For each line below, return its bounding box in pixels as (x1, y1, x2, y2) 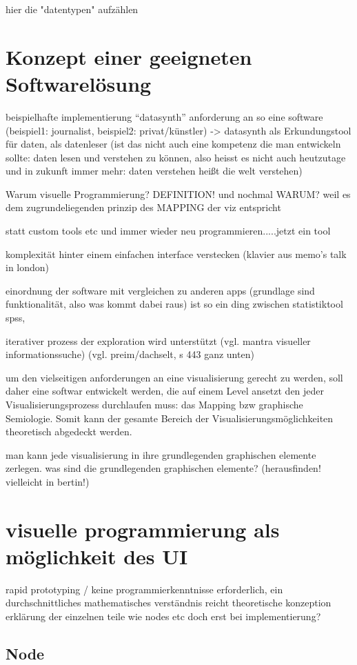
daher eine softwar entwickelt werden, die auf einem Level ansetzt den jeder (6, 384, 325, 398)
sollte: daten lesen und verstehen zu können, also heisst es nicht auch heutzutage (6, 150, 346, 164)
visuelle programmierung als (6, 515, 280, 543)
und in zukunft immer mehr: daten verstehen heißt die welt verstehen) (6, 163, 303, 178)
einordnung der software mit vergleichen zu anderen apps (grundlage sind (6, 283, 315, 297)
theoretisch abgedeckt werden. (6, 424, 132, 439)
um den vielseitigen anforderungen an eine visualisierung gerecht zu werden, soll (6, 370, 343, 384)
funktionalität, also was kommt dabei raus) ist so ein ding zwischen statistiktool (6, 297, 343, 311)
